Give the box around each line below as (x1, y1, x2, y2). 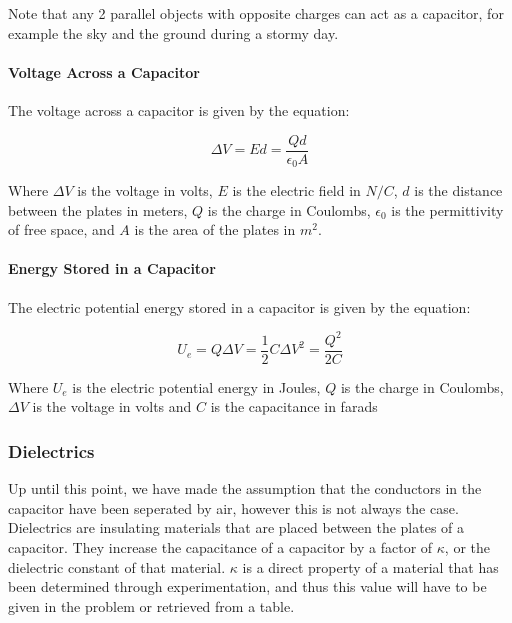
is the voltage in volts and (32, 396, 192, 417)
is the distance (414, 180, 503, 201)
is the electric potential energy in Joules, (72, 376, 321, 397)
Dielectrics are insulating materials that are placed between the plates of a (8, 517, 465, 538)
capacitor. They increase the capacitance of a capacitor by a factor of (8, 537, 433, 558)
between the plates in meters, (8, 199, 188, 220)
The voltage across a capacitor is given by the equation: (8, 99, 350, 120)
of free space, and (8, 219, 115, 240)
